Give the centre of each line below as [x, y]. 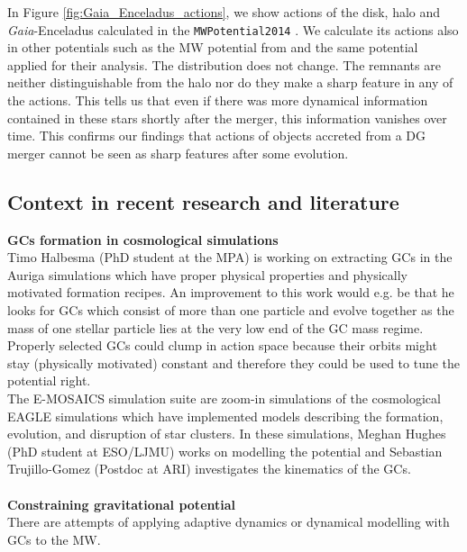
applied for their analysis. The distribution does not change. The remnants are [224, 64]
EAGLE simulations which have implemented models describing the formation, [225, 416]
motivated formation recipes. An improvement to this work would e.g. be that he [231, 292]
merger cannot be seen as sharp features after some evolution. [178, 153]
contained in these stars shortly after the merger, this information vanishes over [227, 118]
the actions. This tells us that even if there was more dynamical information [218, 100]
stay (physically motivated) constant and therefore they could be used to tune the [234, 362]
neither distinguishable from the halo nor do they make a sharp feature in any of [230, 82]
